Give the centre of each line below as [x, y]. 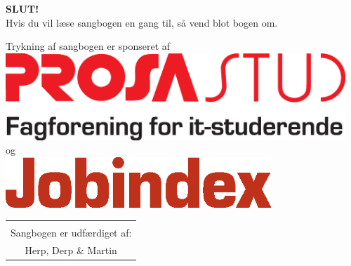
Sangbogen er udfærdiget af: [71, 233]
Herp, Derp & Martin [71, 250]
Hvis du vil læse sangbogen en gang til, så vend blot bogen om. [142, 22]
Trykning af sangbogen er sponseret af [88, 46]
